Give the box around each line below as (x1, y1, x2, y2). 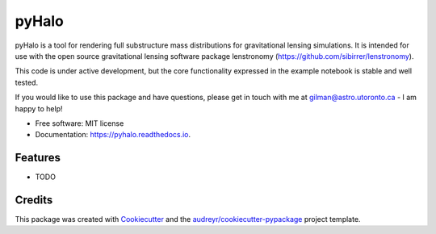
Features (15, 151, 61, 165)
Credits (15, 194, 53, 207)
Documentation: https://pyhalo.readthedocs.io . (35, 130, 191, 140)
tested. (15, 77, 39, 87)
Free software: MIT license (35, 118, 124, 128)
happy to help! (15, 103, 64, 113)
